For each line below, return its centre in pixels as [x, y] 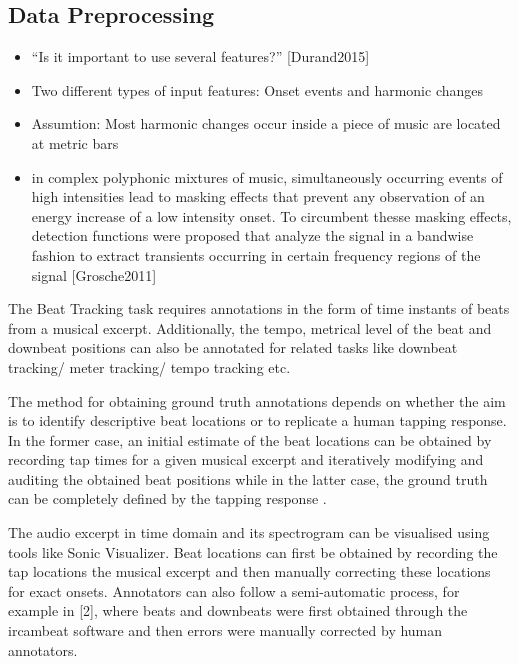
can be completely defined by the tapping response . [167, 498]
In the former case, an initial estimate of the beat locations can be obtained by [250, 439]
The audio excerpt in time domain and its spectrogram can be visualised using [249, 532]
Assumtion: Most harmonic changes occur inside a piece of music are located [266, 123]
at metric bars [75, 142]
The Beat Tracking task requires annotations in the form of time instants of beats [259, 308]
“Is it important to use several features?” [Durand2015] [200, 56]
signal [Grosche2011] [94, 274]
